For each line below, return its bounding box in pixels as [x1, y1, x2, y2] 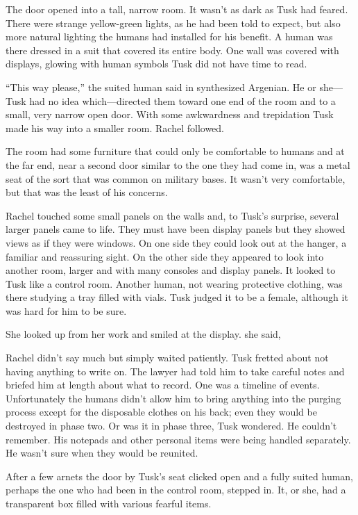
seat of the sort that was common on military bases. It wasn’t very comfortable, [6, 171, 346, 186]
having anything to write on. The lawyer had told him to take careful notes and [6, 363, 345, 378]
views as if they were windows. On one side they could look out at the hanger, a [6, 235, 347, 250]
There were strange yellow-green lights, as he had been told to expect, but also [6, 15, 341, 30]
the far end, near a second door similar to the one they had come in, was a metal [6, 157, 350, 172]
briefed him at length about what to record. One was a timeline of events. [6, 377, 320, 392]
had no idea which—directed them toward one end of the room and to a [29, 93, 336, 108]
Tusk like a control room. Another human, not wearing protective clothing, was [6, 276, 343, 291]
